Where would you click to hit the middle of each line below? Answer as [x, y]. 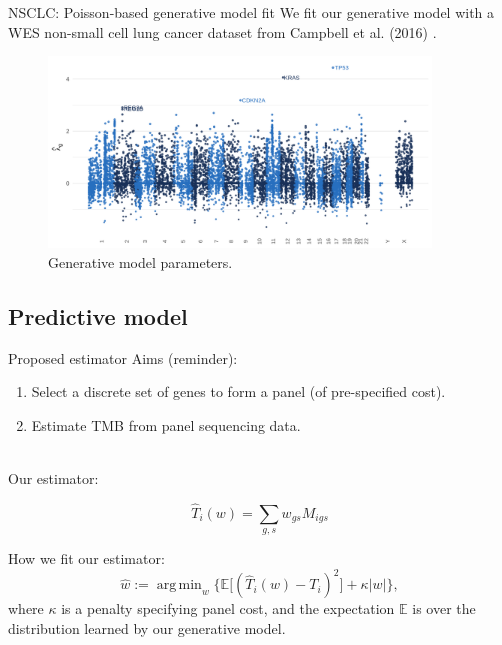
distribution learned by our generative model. [147, 627]
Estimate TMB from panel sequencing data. [166, 424]
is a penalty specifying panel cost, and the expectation [228, 608]
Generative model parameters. [140, 261]
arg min [179, 585]
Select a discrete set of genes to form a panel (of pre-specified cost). [238, 391]
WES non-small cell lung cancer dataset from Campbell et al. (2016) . [222, 31]
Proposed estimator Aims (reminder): [123, 357]
